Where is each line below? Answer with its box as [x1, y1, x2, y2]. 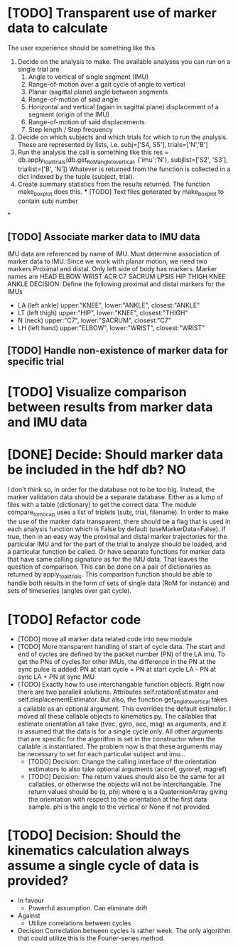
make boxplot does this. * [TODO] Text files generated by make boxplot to [17, 187, 225, 197]
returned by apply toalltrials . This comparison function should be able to [7, 570, 212, 580]
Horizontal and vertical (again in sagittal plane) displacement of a [28, 102, 219, 111]
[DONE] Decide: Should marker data [7, 447, 224, 463]
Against [17, 911, 40, 920]
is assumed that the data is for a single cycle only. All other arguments [17, 727, 223, 736]
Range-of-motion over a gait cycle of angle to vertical [28, 80, 185, 88]
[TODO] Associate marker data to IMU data [7, 231, 200, 243]
